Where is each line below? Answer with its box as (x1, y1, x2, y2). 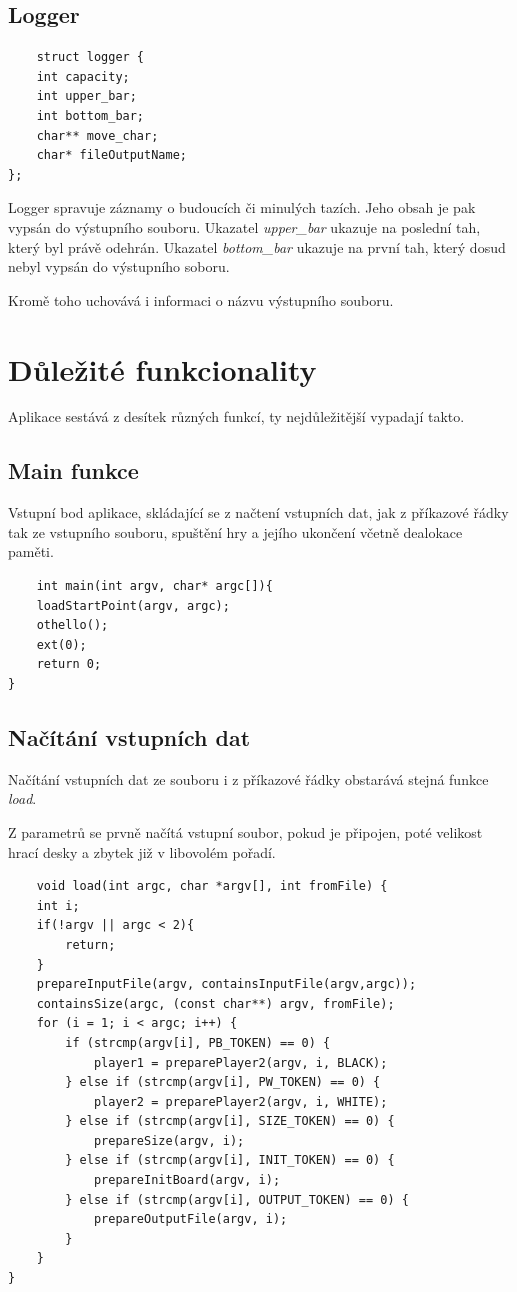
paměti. (8, 541, 54, 562)
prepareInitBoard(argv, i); (93, 1173, 281, 1188)
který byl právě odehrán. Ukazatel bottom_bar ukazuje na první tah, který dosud (8, 236, 506, 257)
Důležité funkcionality (8, 348, 317, 389)
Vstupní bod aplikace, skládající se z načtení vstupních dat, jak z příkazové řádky (8, 502, 509, 523)
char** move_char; (36, 128, 159, 143)
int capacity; (36, 69, 130, 84)
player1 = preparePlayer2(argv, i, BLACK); (93, 1055, 388, 1070)
